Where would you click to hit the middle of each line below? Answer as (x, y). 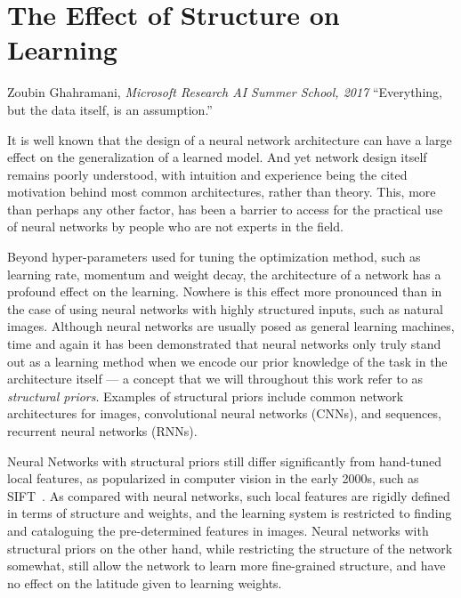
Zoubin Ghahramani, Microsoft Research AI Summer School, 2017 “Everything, (225, 92)
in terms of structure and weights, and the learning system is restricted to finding (230, 513)
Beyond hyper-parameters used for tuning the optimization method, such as (214, 257)
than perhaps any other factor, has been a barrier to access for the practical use (225, 209)
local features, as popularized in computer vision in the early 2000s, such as (213, 478)
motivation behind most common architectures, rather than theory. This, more (222, 192)
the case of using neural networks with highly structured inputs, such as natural (225, 308)
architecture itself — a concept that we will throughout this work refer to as (215, 379)
